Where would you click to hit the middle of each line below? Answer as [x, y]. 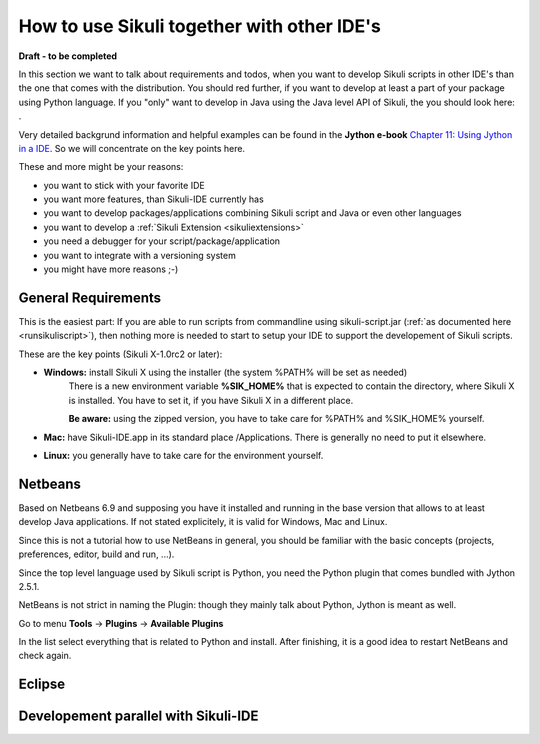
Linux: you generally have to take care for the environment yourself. [183, 456]
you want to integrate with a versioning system [140, 255]
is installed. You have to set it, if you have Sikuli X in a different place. [211, 400]
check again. [45, 656]
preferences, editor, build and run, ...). [96, 554]
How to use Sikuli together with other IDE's [200, 26]
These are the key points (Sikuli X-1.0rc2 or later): [120, 354]
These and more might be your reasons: [101, 167]
